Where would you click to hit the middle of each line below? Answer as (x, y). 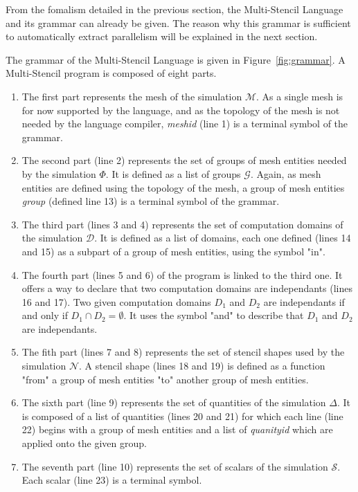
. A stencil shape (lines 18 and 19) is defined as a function (202, 366)
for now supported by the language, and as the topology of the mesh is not (181, 110)
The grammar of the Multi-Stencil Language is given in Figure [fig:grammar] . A (176, 59)
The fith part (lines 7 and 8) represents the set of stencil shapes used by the (183, 352)
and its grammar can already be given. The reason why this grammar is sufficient (178, 22)
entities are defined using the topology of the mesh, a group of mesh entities (183, 187)
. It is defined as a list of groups (173, 173)
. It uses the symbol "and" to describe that (214, 315)
